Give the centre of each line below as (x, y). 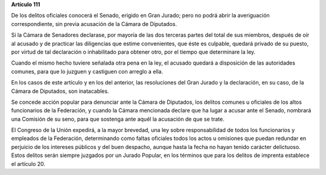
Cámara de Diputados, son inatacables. (60, 91)
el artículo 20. (28, 164)
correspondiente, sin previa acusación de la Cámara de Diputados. (94, 24)
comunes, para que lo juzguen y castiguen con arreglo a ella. (87, 71)
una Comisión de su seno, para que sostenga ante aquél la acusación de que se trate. (118, 119)
